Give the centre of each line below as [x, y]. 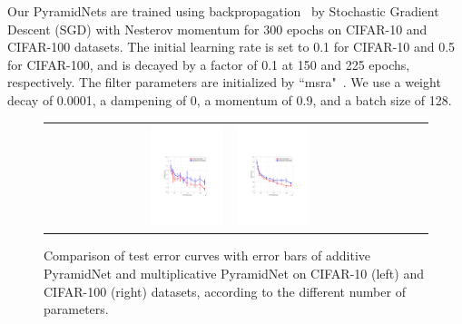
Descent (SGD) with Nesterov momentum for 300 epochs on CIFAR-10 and [217, 29]
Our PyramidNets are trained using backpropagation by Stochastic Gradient [223, 11]
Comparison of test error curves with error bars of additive [207, 255]
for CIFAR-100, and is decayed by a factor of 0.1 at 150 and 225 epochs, [209, 64]
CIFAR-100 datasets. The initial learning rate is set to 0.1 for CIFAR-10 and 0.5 [231, 47]
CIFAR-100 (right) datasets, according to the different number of [225, 291]
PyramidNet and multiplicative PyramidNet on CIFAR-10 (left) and [234, 274]
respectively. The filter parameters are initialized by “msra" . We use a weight [224, 82]
